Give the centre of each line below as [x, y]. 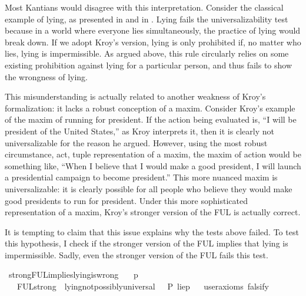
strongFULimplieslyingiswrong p [73, 274]
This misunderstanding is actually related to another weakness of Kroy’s [135, 96]
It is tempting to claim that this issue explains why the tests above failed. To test [152, 231]
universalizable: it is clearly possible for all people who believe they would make [149, 188]
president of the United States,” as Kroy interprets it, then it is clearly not [139, 131]
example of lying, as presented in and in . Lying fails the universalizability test [147, 19]
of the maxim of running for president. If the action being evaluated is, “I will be [151, 119]
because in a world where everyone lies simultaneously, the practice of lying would [153, 30]
